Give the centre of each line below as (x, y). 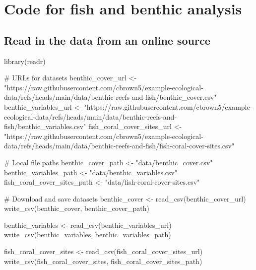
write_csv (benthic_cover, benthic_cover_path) (77, 208)
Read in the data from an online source (107, 40)
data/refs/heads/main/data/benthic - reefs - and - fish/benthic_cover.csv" (110, 97)
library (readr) (25, 61)
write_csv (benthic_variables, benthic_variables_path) (88, 235)
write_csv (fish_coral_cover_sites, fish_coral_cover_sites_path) (103, 261)
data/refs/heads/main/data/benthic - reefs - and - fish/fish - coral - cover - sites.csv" (119, 146)
